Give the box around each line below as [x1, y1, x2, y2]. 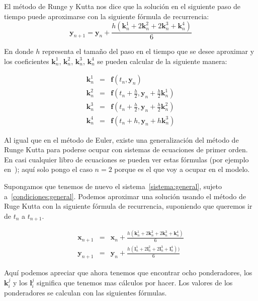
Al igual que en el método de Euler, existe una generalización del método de [4, 134, 239, 145]
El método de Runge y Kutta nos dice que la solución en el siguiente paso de [4, 1, 241, 11]
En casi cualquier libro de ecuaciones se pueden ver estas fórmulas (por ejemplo [4, 154, 249, 164]
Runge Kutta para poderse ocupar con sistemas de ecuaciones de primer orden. [4, 144, 248, 155]
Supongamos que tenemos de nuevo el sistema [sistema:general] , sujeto [4, 180, 222, 191]
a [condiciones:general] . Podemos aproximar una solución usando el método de [4, 191, 246, 201]
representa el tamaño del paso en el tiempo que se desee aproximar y [42, 46, 254, 56]
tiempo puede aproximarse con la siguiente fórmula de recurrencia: [4, 11, 209, 21]
